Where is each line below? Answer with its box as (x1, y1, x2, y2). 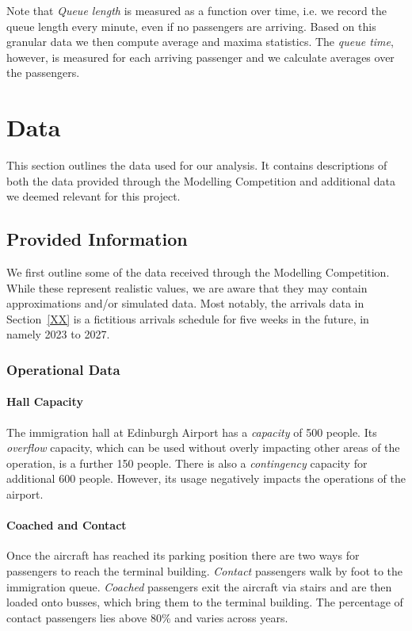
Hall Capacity (6, 393, 83, 410)
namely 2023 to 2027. (6, 326, 110, 342)
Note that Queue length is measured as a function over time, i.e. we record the (6, 2, 387, 18)
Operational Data (6, 359, 120, 379)
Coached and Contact (6, 517, 127, 533)
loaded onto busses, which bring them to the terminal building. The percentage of (6, 594, 403, 610)
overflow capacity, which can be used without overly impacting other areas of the (6, 439, 400, 456)
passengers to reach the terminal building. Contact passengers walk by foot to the (6, 563, 403, 579)
